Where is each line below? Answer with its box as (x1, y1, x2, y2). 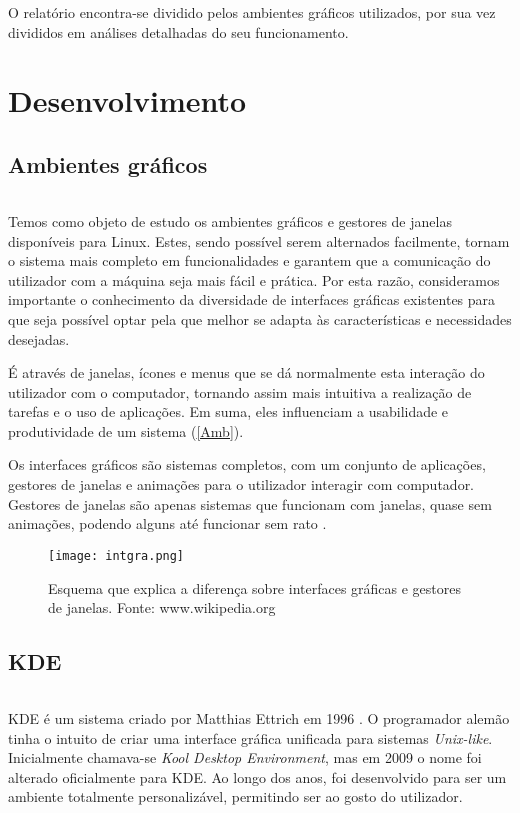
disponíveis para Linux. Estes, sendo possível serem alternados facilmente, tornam (8, 230, 510, 251)
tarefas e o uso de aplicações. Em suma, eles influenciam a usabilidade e (8, 401, 449, 422)
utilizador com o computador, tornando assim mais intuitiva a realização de (8, 381, 472, 402)
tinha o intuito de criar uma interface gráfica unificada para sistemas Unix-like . (8, 727, 493, 748)
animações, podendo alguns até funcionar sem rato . (8, 513, 327, 534)
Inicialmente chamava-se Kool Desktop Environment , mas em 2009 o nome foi (8, 747, 482, 768)
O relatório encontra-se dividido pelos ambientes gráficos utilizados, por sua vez (8, 2, 496, 22)
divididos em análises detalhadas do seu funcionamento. (8, 21, 349, 42)
